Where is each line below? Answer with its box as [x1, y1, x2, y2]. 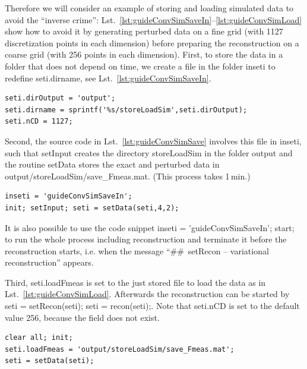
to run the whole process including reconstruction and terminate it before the [5, 233, 287, 245]
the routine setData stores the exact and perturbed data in [5, 158, 220, 171]
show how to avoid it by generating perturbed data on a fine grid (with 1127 [5, 25, 283, 37]
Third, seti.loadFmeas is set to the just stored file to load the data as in [5, 276, 266, 288]
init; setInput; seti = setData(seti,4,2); [5, 203, 179, 212]
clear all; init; [5, 333, 73, 342]
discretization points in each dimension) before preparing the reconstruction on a [5, 36, 299, 49]
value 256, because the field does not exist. [5, 311, 160, 323]
